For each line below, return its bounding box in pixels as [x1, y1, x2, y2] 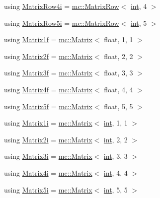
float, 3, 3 [104, 67, 133, 78]
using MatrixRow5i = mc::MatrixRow [4, 17, 119, 28]
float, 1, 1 [104, 34, 133, 45]
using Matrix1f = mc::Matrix [4, 34, 92, 45]
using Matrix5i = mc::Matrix [4, 184, 92, 195]
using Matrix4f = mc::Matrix [4, 84, 92, 94]
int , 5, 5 [103, 184, 128, 195]
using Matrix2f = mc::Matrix [4, 51, 92, 61]
